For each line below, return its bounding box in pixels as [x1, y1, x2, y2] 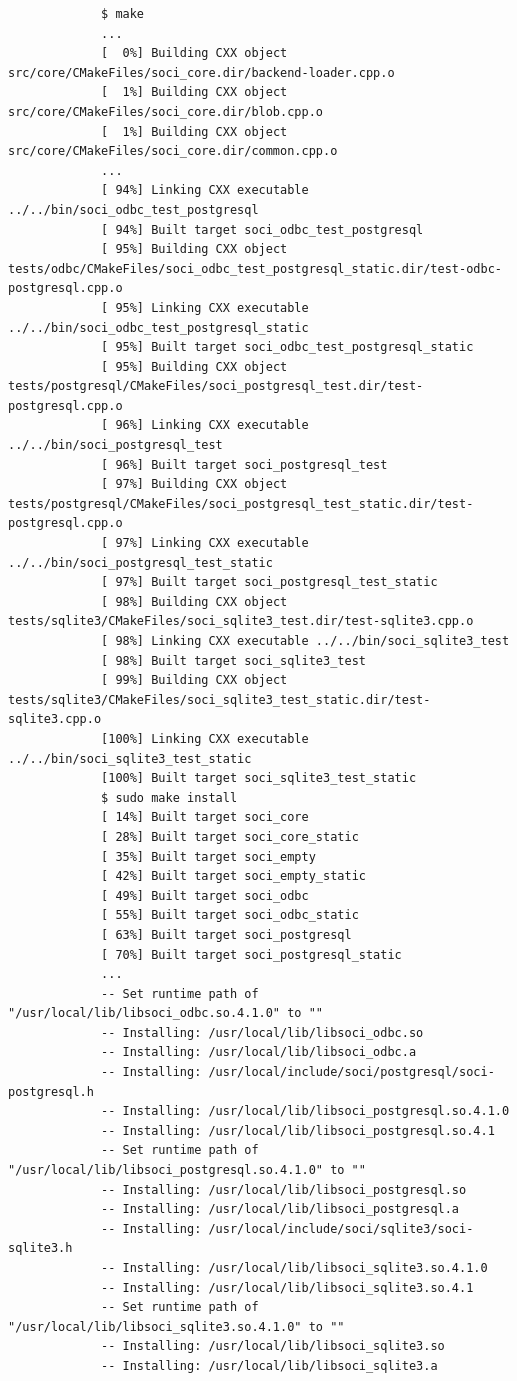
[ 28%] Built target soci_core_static [101, 829, 359, 844]
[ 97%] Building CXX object [101, 477, 288, 492]
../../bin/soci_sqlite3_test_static [8, 751, 252, 766]
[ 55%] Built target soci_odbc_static [101, 908, 359, 923]
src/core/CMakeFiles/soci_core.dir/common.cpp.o [8, 144, 338, 159]
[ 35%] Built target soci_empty [101, 849, 316, 864]
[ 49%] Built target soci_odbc [101, 888, 309, 903]
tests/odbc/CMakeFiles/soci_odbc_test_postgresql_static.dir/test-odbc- [8, 261, 502, 276]
